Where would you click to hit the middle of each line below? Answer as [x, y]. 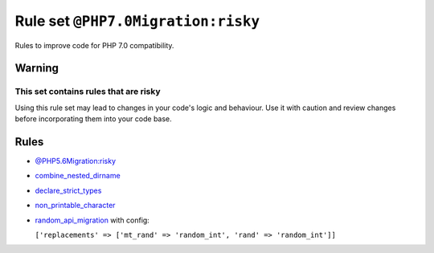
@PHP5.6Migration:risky [76, 161]
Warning [37, 68]
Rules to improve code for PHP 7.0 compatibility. [94, 45]
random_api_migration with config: [92, 220]
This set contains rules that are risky [88, 92]
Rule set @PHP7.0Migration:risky [137, 21]
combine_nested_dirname [78, 176]
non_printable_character [75, 206]
